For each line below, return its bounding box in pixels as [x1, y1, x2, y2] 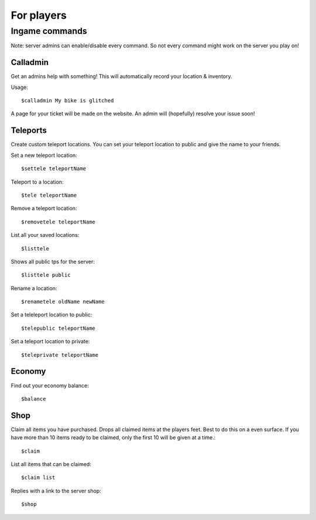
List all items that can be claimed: [11, 461, 92, 467]
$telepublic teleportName [21, 325, 96, 332]
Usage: [11, 84, 29, 91]
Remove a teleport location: [11, 205, 77, 212]
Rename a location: [11, 284, 57, 292]
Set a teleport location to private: [11, 338, 90, 345]
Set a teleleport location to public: [11, 311, 92, 318]
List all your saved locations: [11, 232, 80, 239]
